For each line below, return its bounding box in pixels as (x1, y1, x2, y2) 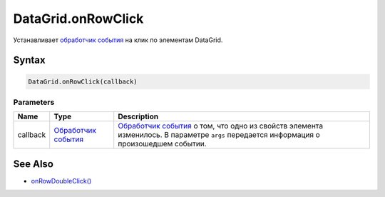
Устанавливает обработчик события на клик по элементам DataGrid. (13, 36, 223, 44)
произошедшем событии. (118, 139, 207, 149)
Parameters (13, 97, 55, 107)
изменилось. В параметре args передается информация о (118, 130, 320, 140)
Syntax (13, 54, 46, 66)
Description (118, 111, 159, 121)
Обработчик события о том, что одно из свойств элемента (118, 121, 324, 131)
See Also (13, 158, 53, 170)
